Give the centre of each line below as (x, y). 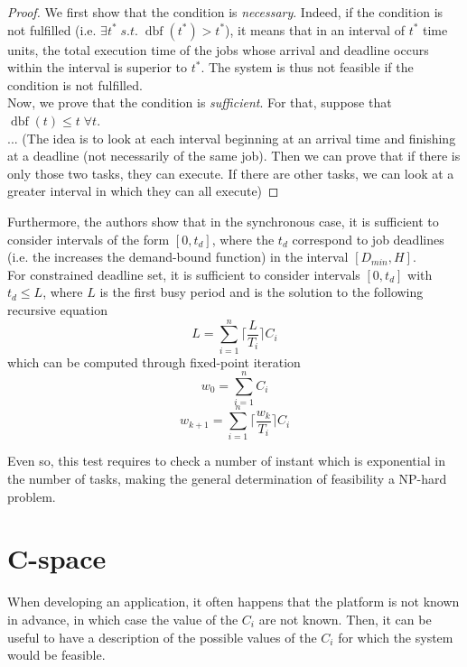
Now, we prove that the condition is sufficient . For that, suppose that (200, 102)
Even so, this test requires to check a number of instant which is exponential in (226, 461)
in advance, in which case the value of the (123, 619)
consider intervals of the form (89, 239)
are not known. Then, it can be (345, 619)
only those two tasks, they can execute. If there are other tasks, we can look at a (231, 173)
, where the (243, 239)
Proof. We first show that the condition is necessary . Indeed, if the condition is (225, 12)
